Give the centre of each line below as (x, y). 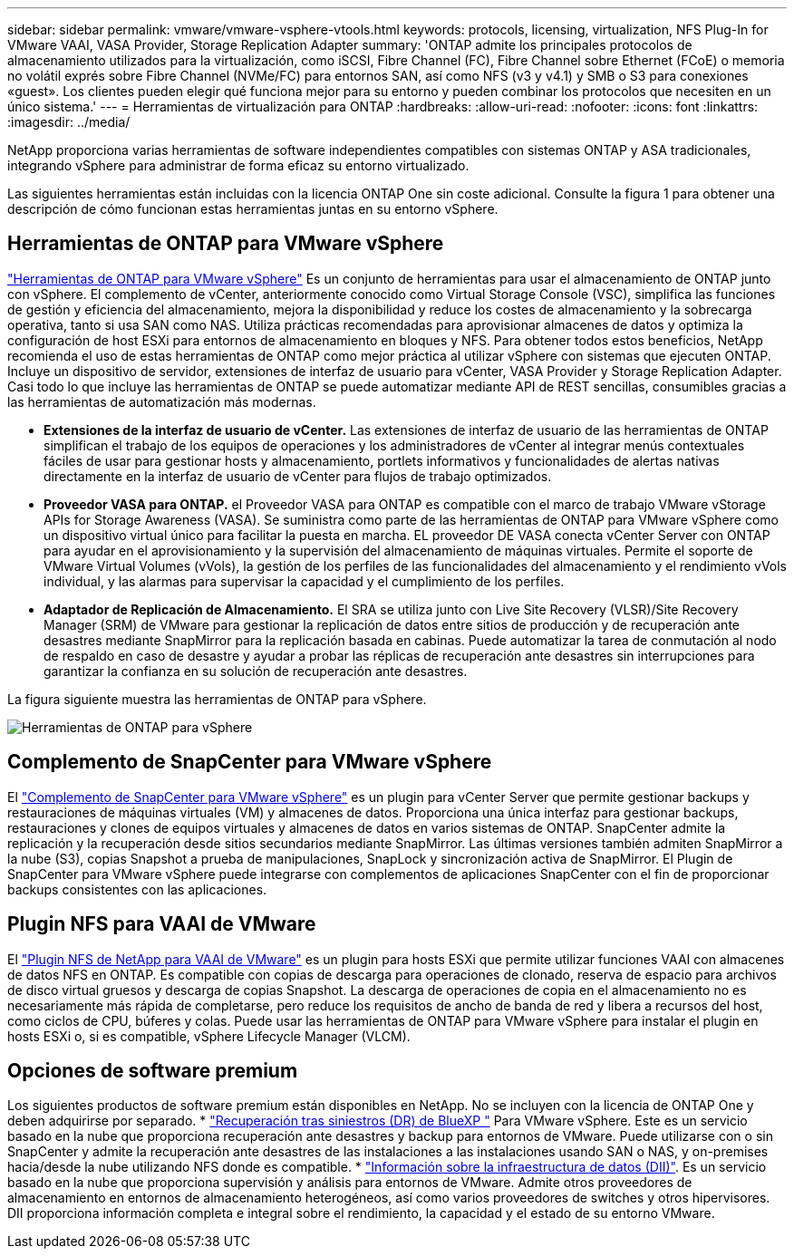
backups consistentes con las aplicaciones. (137, 889)
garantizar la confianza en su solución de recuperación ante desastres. (256, 671)
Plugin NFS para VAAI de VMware (162, 924)
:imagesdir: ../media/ (69, 122)
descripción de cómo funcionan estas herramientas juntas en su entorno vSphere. (253, 209)
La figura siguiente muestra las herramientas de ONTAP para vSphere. (217, 699)
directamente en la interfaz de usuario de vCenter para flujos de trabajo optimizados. (298, 476)
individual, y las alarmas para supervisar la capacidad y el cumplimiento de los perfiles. (304, 581)
